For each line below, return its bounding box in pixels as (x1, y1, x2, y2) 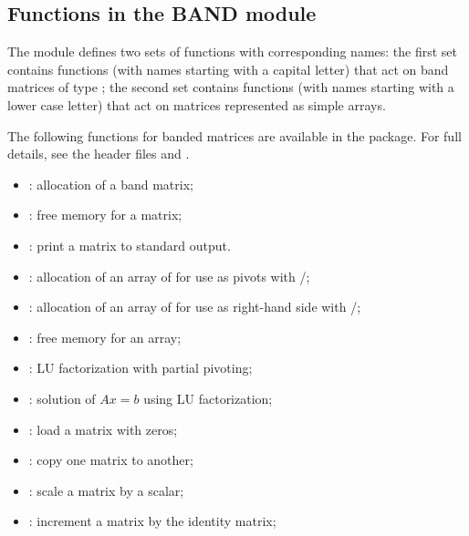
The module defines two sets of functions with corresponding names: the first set (7, 42, 458, 61)
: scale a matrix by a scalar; (28, 480, 184, 500)
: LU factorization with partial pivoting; (28, 358, 253, 377)
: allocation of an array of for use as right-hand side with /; (28, 297, 361, 316)
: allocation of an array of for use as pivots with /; (28, 266, 310, 285)
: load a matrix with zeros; (28, 419, 178, 438)
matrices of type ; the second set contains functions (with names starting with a (7, 77, 454, 97)
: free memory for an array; (28, 327, 182, 346)
